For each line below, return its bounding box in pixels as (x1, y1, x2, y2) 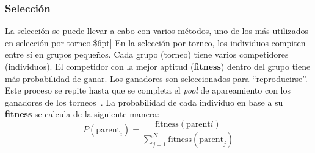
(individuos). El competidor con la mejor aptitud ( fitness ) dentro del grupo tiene (5, 60, 311, 72)
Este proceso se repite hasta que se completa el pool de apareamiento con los (5, 84, 291, 97)
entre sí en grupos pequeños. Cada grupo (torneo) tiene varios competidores (5, 48, 289, 61)
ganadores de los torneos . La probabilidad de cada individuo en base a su (5, 95, 283, 108)
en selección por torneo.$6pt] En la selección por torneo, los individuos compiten (5, 36, 306, 49)
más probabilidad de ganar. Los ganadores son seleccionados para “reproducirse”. (5, 72, 308, 84)
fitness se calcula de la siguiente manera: (5, 107, 160, 120)
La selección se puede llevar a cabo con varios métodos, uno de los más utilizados (5, 24, 308, 37)
